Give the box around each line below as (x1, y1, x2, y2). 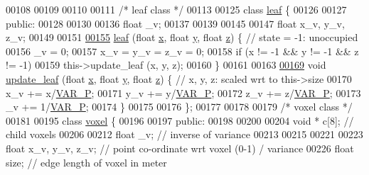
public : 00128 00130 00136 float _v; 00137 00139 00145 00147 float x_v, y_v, (6, 16, 345, 30)
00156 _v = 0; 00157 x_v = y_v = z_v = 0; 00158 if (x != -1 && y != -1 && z (6, 43, 359, 58)
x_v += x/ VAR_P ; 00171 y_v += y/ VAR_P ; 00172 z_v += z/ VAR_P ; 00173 (6, 85, 361, 100)
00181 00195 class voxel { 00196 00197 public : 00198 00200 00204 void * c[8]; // (6, 113, 354, 128)
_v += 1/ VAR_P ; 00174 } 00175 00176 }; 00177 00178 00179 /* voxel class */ (6, 99, 353, 114)
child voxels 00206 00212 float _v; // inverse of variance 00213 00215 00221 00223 (6, 127, 363, 142)
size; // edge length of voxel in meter (6, 154, 167, 169)
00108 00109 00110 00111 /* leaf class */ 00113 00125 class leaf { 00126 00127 (6, 2, 347, 16)
